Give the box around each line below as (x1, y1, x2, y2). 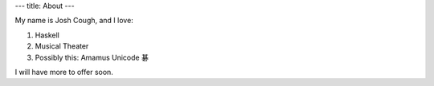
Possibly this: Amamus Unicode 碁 (35, 53, 149, 62)
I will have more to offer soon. (14, 67, 114, 76)
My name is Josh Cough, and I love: (14, 16, 134, 25)
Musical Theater (35, 41, 89, 51)
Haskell (35, 30, 59, 40)
